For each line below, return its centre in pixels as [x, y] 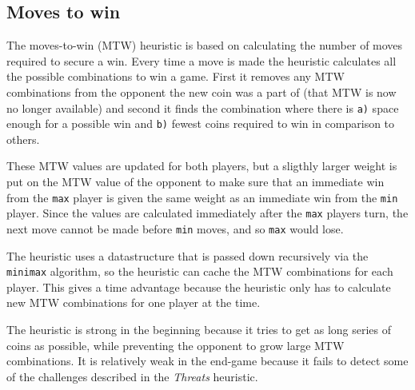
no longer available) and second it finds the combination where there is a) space [203, 107]
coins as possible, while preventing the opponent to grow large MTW [176, 345]
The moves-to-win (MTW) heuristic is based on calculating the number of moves [205, 45]
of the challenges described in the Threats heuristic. [132, 376]
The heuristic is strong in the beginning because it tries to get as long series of [199, 330]
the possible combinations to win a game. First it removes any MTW [176, 76]
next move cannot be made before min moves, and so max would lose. [175, 228]
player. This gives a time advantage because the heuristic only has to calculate [199, 287]
